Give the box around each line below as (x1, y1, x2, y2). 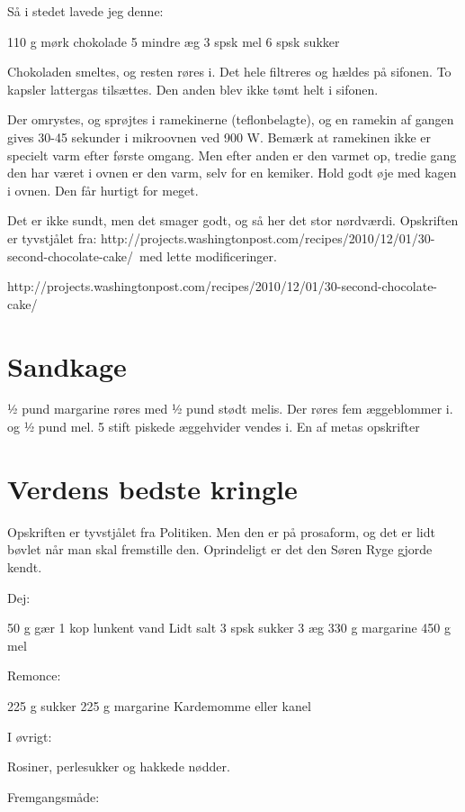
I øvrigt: (7, 726, 52, 745)
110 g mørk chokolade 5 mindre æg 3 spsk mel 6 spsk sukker (7, 32, 340, 50)
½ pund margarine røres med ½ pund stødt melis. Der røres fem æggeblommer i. (7, 399, 453, 418)
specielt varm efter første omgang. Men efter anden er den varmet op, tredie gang (7, 145, 457, 164)
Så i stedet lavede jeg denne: (7, 2, 164, 20)
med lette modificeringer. (139, 246, 277, 265)
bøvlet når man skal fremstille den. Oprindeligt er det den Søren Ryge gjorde (7, 540, 433, 559)
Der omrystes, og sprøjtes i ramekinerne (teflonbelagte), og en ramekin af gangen (7, 110, 454, 129)
